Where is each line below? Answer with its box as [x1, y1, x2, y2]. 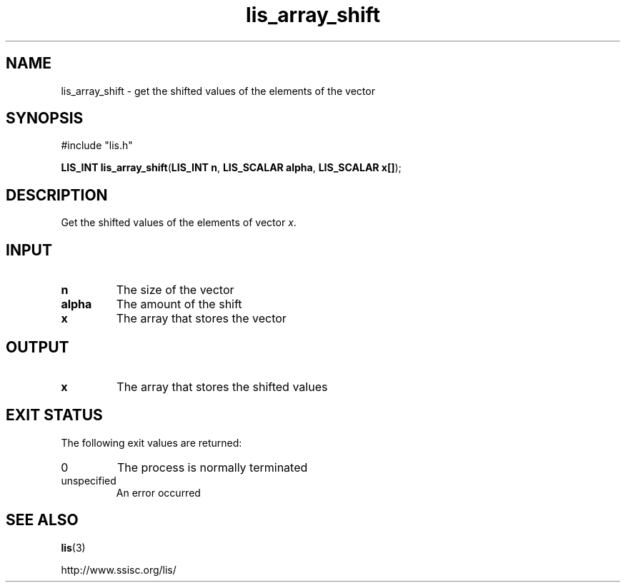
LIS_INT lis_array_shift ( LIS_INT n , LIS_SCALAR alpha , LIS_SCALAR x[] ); [61, 161, 402, 174]
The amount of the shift [116, 297, 242, 312]
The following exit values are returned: [61, 436, 242, 449]
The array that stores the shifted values [116, 379, 328, 394]
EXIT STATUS [6, 406, 103, 425]
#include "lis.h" [61, 139, 133, 152]
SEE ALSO [6, 511, 79, 529]
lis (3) [61, 541, 86, 554]
